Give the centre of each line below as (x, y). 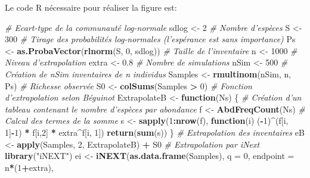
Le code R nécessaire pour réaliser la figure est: (91, 7)
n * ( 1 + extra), (29, 167)
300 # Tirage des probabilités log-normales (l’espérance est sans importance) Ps (150, 39)
